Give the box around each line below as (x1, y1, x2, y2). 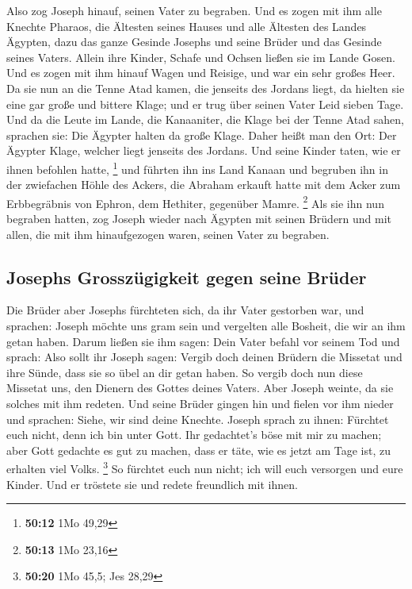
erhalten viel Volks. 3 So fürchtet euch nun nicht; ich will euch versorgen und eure (6, 458, 403, 477)
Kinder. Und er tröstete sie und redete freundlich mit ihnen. (6, 475, 298, 492)
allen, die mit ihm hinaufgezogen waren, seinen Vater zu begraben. (6, 225, 330, 242)
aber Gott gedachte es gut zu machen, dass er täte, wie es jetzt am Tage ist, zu (6, 441, 391, 458)
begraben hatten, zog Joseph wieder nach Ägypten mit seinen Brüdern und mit (6, 210, 392, 227)
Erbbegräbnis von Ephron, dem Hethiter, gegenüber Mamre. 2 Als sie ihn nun (6, 192, 384, 211)
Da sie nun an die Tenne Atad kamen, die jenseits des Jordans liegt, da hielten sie (6, 79, 405, 96)
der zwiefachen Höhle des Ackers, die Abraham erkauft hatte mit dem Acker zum (6, 176, 401, 193)
